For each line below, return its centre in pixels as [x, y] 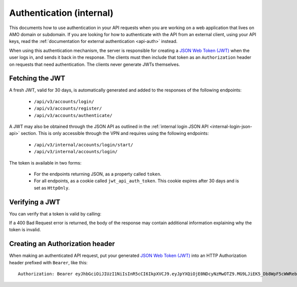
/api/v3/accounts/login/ [64, 102]
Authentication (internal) [61, 13]
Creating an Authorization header [62, 244]
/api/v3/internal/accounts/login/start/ [84, 145]
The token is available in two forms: [45, 163]
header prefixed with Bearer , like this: [48, 262]
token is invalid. [25, 230]
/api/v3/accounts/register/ [68, 108]
